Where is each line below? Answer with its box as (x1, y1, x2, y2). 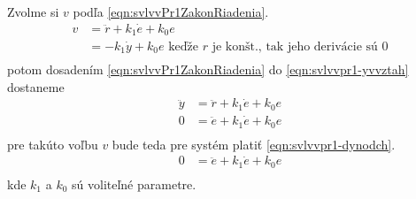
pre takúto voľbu (7, 134, 98, 153)
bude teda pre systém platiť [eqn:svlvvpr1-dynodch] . (112, 134, 396, 153)
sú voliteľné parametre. (72, 174, 196, 193)
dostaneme (7, 77, 65, 96)
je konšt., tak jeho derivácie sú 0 (212, 40, 389, 53)
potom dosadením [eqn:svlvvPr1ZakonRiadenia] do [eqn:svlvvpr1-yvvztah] (7, 60, 409, 79)
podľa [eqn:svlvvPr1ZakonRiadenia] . (73, 3, 269, 20)
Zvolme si (7, 3, 59, 20)
